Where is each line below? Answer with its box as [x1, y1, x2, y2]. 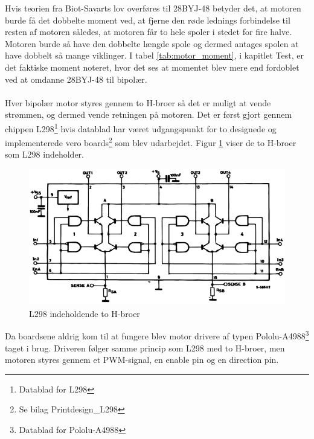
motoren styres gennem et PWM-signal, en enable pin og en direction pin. [5, 353, 279, 366]
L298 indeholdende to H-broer [29, 307, 140, 319]
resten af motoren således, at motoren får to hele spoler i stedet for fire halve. [5, 25, 292, 38]
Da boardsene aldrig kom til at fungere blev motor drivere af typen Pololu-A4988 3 [5, 328, 309, 342]
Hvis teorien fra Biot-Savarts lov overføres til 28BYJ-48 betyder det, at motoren [5, 2, 301, 14]
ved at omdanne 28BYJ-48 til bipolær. [5, 72, 147, 85]
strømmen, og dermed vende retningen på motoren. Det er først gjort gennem [5, 108, 292, 121]
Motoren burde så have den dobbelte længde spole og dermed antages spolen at [5, 37, 299, 50]
